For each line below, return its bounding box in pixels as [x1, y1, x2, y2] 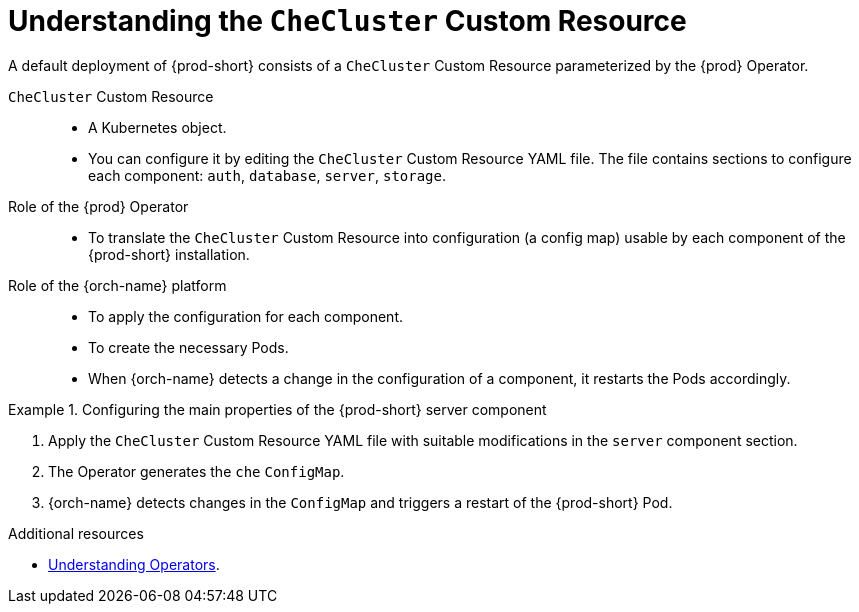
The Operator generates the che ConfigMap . [48, 462, 345, 480]
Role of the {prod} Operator [8, 197, 189, 215]
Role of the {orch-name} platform [8, 276, 227, 294]
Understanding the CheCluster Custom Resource [8, 4, 687, 38]
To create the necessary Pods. [88, 338, 289, 356]
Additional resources [8, 524, 144, 542]
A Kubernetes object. [88, 118, 227, 136]
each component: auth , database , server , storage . [88, 166, 447, 184]
